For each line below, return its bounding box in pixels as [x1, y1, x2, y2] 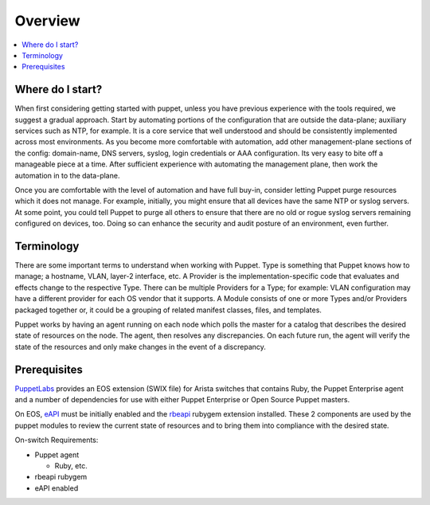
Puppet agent [34, 450, 80, 460]
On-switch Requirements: [14, 435, 99, 445]
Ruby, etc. [54, 461, 88, 471]
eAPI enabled [34, 483, 79, 493]
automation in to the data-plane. [14, 170, 120, 180]
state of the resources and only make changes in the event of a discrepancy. [14, 342, 267, 351]
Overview [14, 12, 80, 29]
